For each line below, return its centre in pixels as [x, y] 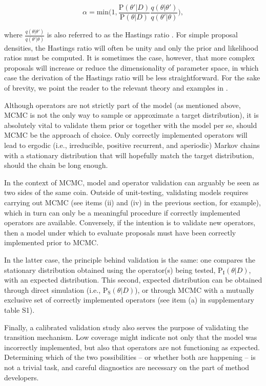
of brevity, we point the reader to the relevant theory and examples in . [116, 88]
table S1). [19, 309]
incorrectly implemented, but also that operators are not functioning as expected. [132, 347]
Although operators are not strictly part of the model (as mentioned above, [122, 105]
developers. [22, 377]
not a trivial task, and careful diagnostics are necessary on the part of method [127, 367]
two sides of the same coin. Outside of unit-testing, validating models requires [126, 192]
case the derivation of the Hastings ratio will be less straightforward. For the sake [132, 78]
